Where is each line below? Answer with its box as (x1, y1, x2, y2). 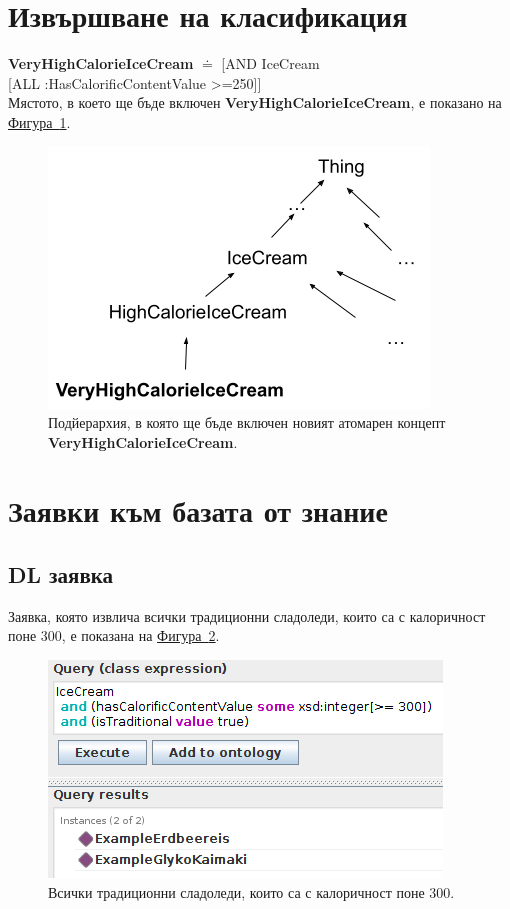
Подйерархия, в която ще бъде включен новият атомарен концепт (48, 412, 446, 433)
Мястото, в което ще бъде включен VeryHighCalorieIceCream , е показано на (8, 92, 502, 113)
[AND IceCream (221, 53, 320, 74)
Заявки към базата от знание (8, 490, 388, 531)
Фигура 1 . (8, 111, 71, 132)
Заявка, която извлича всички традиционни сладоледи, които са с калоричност (8, 605, 486, 626)
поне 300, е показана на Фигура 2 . (8, 625, 220, 646)
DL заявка (8, 559, 114, 590)
